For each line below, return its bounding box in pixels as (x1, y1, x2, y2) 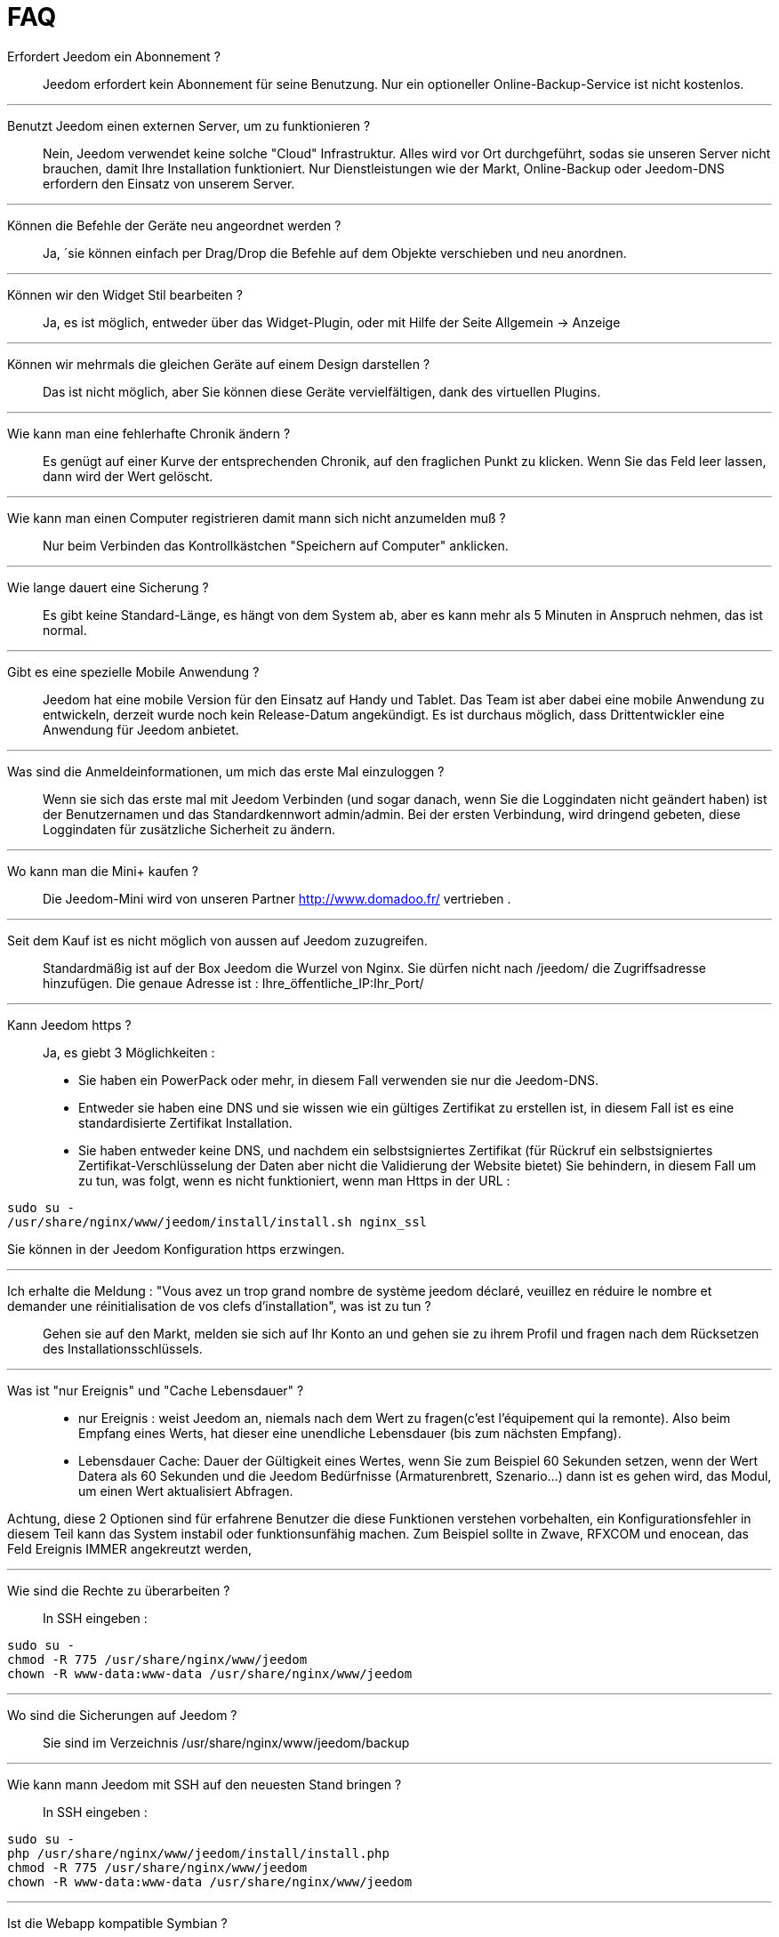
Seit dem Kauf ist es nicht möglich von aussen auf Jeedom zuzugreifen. (7, 932, 428, 948)
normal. (43, 622, 87, 638)
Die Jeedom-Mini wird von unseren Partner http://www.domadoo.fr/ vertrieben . (43, 890, 511, 906)
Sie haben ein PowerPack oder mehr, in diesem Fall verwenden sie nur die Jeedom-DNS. (78, 1072, 599, 1088)
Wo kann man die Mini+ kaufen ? (7, 863, 198, 879)
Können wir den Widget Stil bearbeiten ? (7, 286, 243, 302)
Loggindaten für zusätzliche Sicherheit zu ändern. (43, 821, 336, 837)
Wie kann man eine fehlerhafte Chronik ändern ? (7, 425, 291, 441)
